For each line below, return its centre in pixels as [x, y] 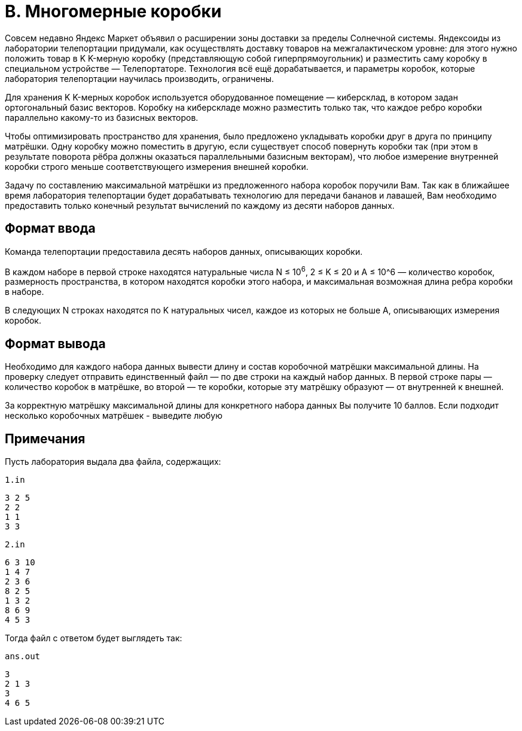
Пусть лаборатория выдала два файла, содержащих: [113, 461]
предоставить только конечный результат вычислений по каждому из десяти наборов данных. [200, 205]
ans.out [23, 656]
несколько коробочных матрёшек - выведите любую [114, 416]
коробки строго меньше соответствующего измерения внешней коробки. [157, 166]
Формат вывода [55, 343]
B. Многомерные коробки [113, 11]
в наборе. [25, 292]
